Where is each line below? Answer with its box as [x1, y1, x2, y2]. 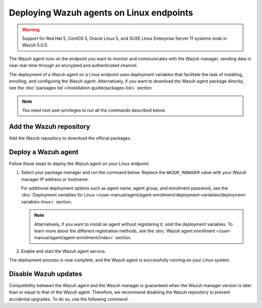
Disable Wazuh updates [9, 270, 82, 278]
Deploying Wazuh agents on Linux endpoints [9, 7, 194, 18]
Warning [22, 27, 40, 32]
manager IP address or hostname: [21, 176, 89, 182]
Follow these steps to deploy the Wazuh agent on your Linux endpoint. [9, 161, 150, 166]
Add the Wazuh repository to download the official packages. [9, 135, 131, 141]
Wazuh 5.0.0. [22, 42, 49, 48]
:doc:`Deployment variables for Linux [21, 192, 95, 198]
